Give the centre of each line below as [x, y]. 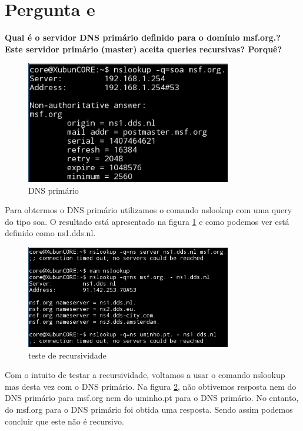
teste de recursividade [67, 355]
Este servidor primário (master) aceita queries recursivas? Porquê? [144, 49]
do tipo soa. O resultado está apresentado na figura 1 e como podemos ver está [147, 221]
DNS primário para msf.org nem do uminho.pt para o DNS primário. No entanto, [152, 398]
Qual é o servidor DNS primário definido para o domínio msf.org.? [143, 37]
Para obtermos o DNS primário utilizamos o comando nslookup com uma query [149, 210]
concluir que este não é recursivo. [64, 421]
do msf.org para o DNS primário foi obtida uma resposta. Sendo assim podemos [149, 410]
